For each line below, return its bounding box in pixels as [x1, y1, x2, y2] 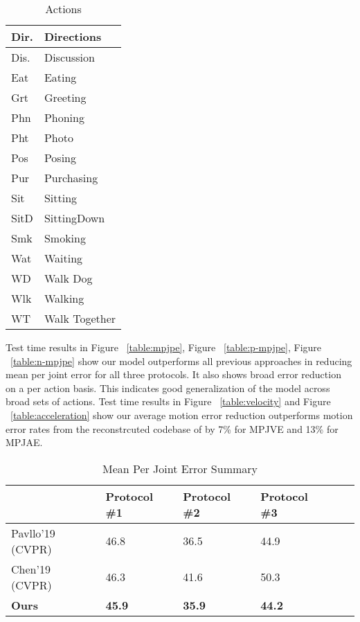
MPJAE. [6, 435, 43, 450]
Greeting [44, 89, 87, 105]
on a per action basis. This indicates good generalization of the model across [6, 380, 330, 395]
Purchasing [44, 170, 98, 186]
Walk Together [44, 310, 116, 326]
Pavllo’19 [11, 524, 55, 541]
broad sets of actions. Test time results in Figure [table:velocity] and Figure [6, 394, 331, 409]
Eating [44, 69, 77, 85]
